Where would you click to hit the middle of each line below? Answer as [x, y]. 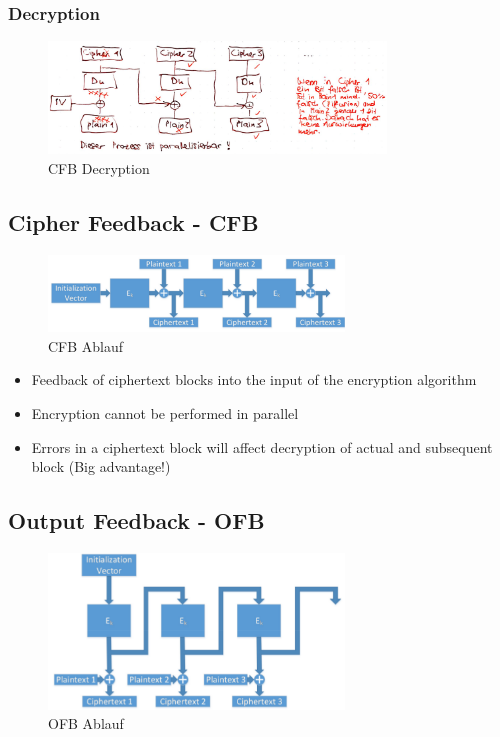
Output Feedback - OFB [136, 520]
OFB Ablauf [86, 723]
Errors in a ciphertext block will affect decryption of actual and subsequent [262, 446]
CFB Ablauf [86, 345]
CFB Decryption [99, 167]
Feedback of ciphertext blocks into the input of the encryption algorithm [254, 379]
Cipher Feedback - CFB [133, 221]
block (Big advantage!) [101, 466]
